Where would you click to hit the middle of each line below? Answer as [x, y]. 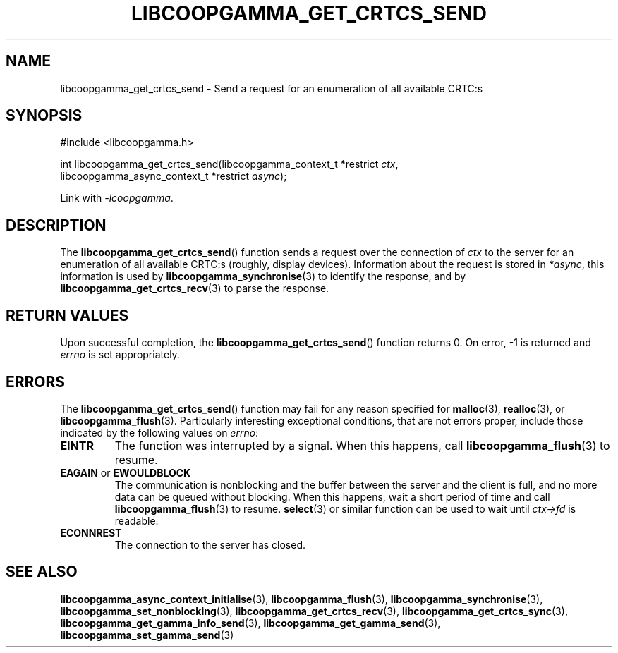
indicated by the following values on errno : [159, 432]
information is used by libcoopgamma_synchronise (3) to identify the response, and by [263, 276]
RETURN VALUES [67, 315]
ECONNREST [91, 532]
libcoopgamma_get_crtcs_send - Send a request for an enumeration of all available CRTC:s [272, 88]
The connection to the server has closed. [210, 544]
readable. [137, 520]
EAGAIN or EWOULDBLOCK [126, 472]
